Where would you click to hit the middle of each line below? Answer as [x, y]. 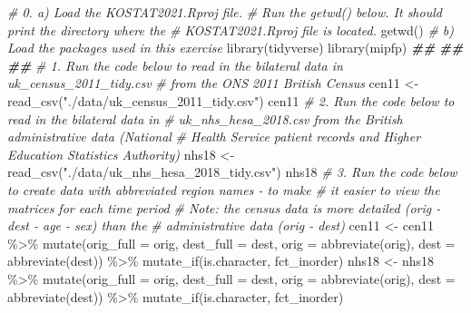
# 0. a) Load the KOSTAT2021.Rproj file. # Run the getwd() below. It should [225, 12]
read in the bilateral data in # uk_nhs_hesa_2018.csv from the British [205, 118]
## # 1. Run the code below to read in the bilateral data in [175, 65]
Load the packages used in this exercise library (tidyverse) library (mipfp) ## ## [235, 48]
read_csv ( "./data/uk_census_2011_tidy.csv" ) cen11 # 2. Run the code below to [231, 100]
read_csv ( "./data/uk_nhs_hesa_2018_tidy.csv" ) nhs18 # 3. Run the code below [232, 172]
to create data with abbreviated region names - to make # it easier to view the [224, 189]
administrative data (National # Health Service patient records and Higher [214, 137]
